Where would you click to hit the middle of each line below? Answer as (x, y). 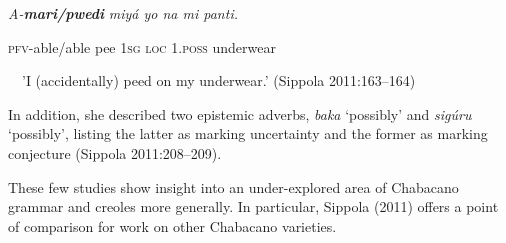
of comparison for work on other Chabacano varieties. (172, 225)
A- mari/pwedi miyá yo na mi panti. (123, 13)
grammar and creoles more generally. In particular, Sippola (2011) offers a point (253, 206)
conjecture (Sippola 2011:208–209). (115, 152)
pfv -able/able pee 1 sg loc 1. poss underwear (142, 46)
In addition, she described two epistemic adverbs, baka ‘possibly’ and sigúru (240, 113)
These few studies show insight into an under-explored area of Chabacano (233, 186)
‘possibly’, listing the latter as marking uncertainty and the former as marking (248, 133)
